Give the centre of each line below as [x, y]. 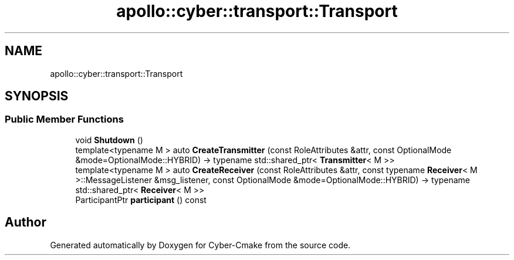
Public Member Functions [64, 119]
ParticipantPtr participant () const [141, 200]
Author [26, 222]
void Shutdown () [109, 140]
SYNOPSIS [37, 96]
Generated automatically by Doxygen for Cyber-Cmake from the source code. [200, 245]
